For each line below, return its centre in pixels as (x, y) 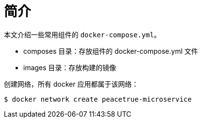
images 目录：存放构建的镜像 (70, 67)
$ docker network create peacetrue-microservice (98, 99)
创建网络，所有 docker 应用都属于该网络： (71, 84)
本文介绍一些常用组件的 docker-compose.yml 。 (82, 34)
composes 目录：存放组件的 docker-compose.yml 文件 (111, 51)
